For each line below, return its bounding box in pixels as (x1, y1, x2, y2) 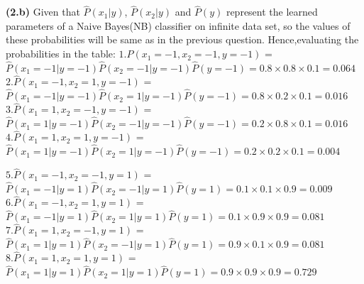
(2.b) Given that (6, 4, 80, 19)
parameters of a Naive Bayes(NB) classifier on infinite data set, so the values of (6, 18, 351, 33)
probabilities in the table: (6, 46, 116, 61)
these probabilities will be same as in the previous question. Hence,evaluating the (6, 32, 359, 47)
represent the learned (226, 4, 318, 19)
